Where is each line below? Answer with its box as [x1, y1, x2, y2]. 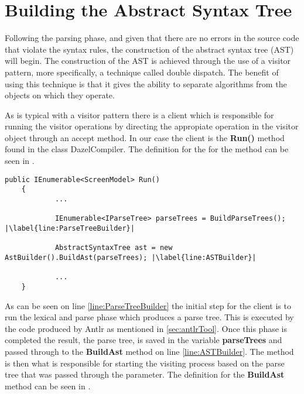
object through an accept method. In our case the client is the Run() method [5, 131, 285, 143]
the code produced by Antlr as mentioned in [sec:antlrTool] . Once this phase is [5, 322, 287, 334]
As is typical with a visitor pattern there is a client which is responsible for [5, 108, 274, 121]
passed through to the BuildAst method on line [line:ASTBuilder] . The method [5, 345, 294, 357]
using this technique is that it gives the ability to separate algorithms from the [5, 77, 287, 90]
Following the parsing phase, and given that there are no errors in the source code [5, 32, 299, 44]
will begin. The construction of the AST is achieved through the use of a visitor [5, 54, 291, 67]
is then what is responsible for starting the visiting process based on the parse [5, 357, 285, 369]
